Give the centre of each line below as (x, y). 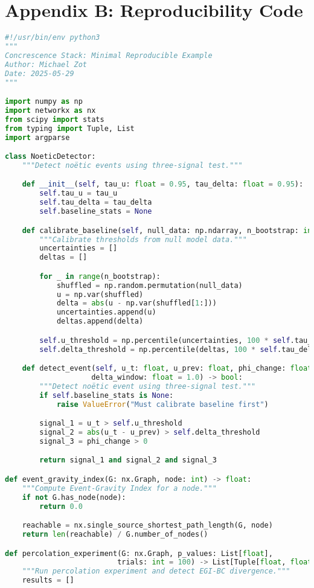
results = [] (48, 580)
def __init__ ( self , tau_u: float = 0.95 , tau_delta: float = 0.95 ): (163, 184)
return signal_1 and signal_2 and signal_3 (128, 460)
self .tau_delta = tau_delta (96, 203)
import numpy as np (44, 102)
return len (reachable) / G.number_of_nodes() (115, 534)
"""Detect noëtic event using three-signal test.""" (148, 386)
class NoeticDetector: (50, 157)
